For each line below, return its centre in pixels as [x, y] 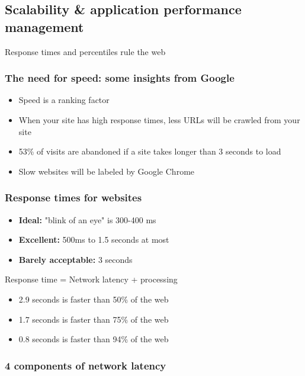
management [44, 26]
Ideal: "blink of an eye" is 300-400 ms [87, 219]
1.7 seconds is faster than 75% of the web [94, 319]
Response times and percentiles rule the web [85, 51]
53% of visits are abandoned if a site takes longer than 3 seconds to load [150, 151]
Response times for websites [73, 197]
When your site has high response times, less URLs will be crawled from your [159, 120]
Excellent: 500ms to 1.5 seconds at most [94, 240]
